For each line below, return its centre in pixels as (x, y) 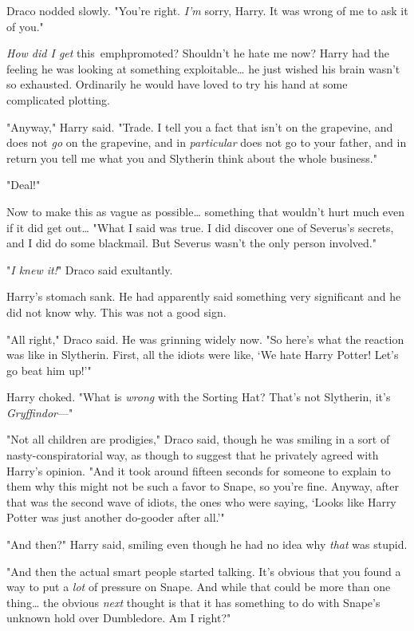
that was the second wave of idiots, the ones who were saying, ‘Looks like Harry (201, 501)
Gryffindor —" (40, 412)
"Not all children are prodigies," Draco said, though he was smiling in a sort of (198, 439)
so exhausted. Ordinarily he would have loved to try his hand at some (177, 84)
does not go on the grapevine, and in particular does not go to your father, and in (207, 142)
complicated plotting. (58, 99)
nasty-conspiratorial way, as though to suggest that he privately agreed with (193, 455)
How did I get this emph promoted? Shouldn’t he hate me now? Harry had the (198, 53)
